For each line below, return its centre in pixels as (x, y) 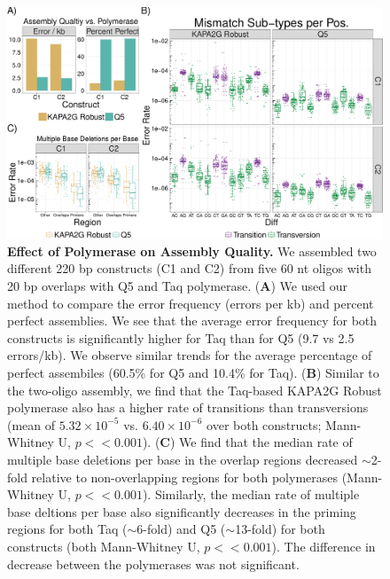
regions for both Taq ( (67, 529)
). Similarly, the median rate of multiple (251, 494)
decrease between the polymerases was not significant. (153, 563)
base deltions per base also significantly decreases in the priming (182, 511)
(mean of (31, 424)
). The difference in (324, 546)
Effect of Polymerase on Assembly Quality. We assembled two (192, 250)
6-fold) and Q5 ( (181, 529)
